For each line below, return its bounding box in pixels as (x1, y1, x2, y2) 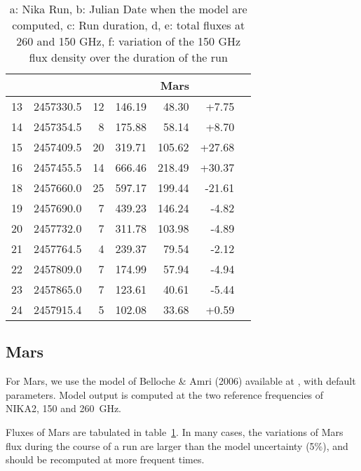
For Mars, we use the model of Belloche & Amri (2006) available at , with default (6, 374, 356, 388)
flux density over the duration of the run (29, 49, 228, 65)
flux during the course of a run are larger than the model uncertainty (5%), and (6, 438, 348, 453)
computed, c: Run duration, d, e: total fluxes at (12, 17, 245, 33)
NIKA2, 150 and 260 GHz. (6, 401, 121, 416)
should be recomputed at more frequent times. (6, 452, 205, 467)
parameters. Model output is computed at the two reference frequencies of (6, 387, 324, 402)
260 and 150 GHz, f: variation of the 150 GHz (16, 33, 241, 49)
